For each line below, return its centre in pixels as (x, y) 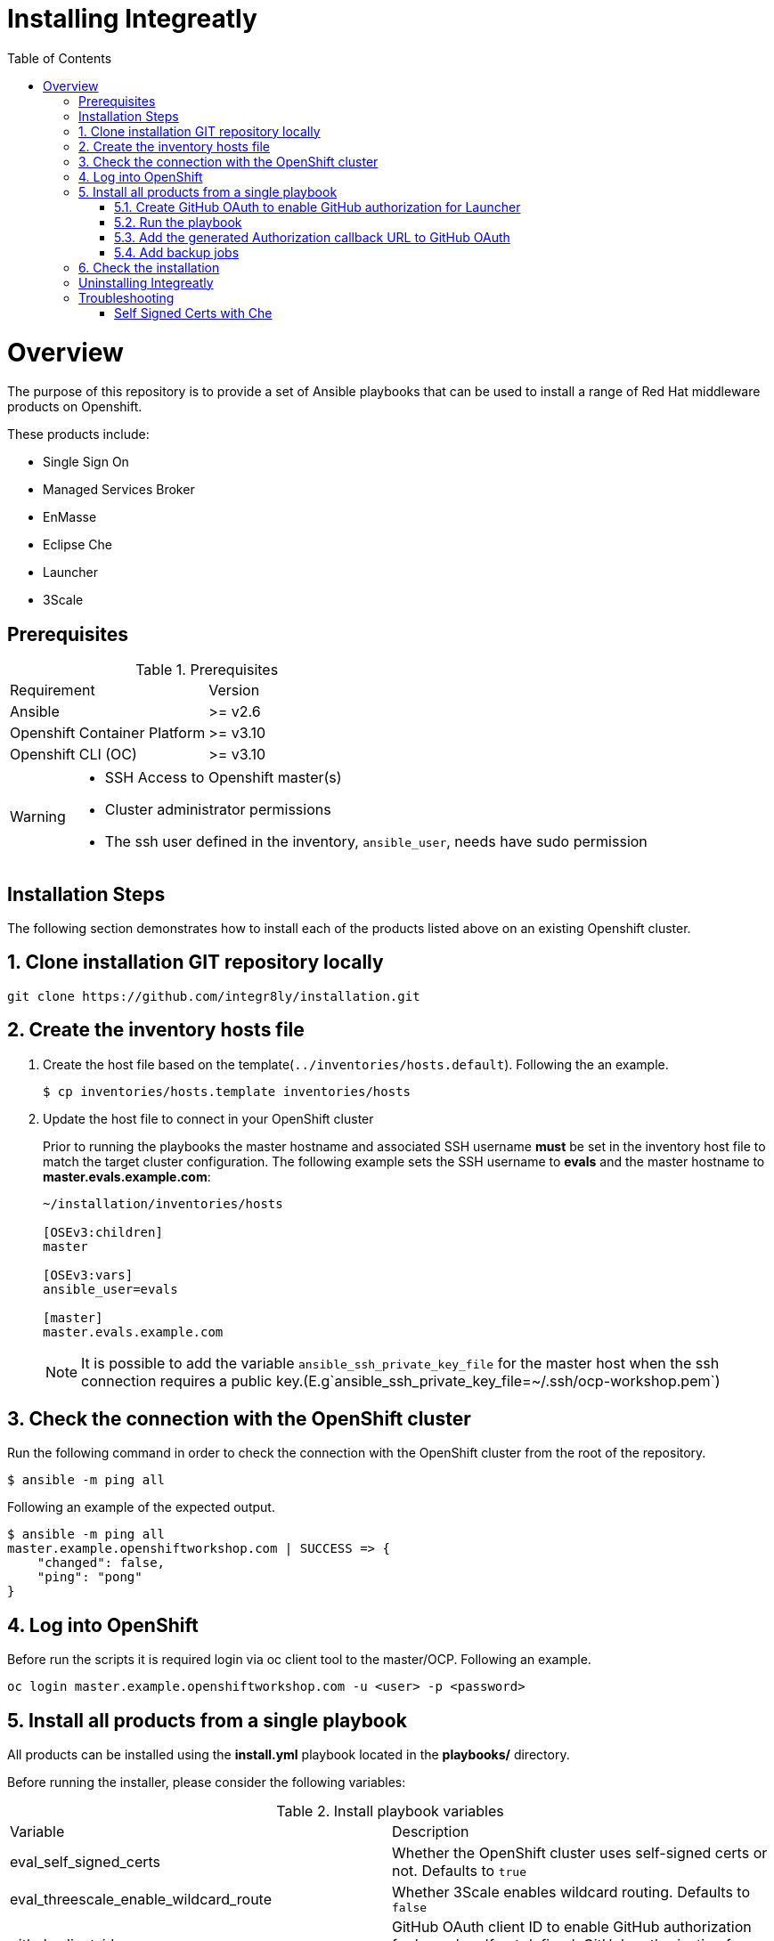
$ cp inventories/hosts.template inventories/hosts (227, 1091)
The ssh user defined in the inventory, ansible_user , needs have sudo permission (376, 842)
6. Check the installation (149, 267)
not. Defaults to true (459, 1871)
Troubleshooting (126, 297)
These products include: (78, 434)
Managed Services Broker (119, 490)
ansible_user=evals (110, 1289)
